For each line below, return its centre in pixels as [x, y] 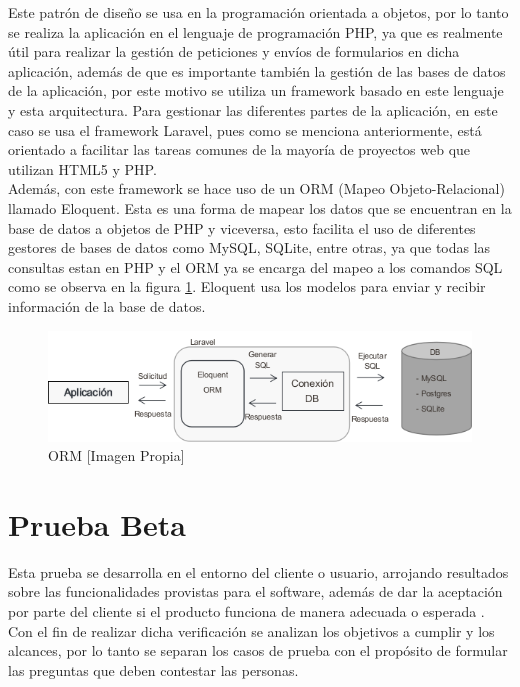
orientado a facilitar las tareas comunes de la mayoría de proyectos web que [239, 149]
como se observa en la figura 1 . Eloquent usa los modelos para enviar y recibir [247, 286]
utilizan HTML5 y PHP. [82, 168]
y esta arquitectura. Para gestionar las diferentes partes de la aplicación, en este [253, 109]
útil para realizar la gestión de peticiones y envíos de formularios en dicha [234, 51]
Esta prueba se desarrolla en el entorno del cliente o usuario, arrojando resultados [258, 571]
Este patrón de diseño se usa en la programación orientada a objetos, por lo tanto [258, 12]
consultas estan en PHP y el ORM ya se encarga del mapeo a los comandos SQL [255, 266]
